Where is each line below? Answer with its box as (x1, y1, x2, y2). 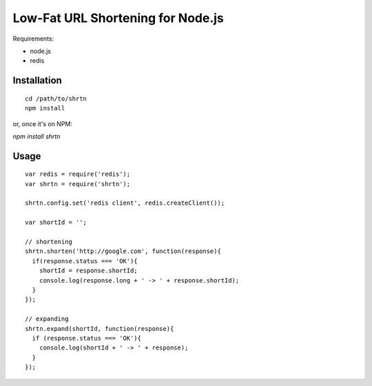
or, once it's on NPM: (12, 119, 72, 128)
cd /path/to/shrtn (25, 94, 87, 103)
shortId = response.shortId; (39, 267, 138, 275)
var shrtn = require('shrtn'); (25, 180, 131, 187)
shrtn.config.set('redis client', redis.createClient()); (25, 199, 225, 207)
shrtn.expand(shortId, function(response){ (25, 325, 174, 332)
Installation (12, 74, 62, 86)
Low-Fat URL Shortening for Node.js (12, 10, 224, 26)
